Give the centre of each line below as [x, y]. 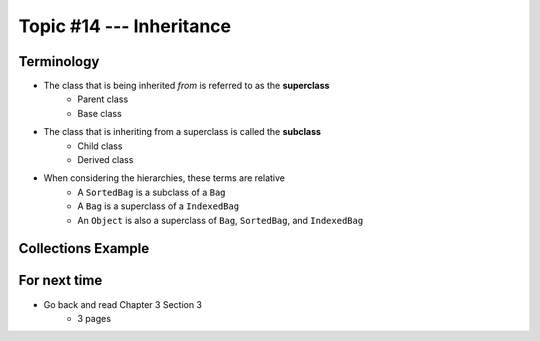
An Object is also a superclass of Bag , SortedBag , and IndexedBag [220, 220]
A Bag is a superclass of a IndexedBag [158, 206]
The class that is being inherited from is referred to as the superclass [186, 86]
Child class [100, 146]
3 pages [94, 318]
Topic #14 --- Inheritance [125, 26]
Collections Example [84, 248]
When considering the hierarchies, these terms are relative [164, 178]
